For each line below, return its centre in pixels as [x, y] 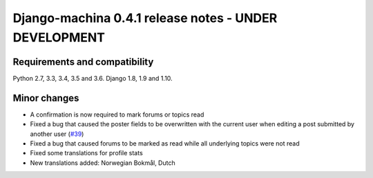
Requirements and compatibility [83, 62]
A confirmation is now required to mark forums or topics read [117, 115]
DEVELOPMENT [59, 37]
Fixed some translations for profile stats [86, 153]
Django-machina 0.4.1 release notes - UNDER [145, 18]
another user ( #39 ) [57, 134]
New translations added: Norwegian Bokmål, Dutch [103, 163]
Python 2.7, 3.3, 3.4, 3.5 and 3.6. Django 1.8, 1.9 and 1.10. [93, 78]
